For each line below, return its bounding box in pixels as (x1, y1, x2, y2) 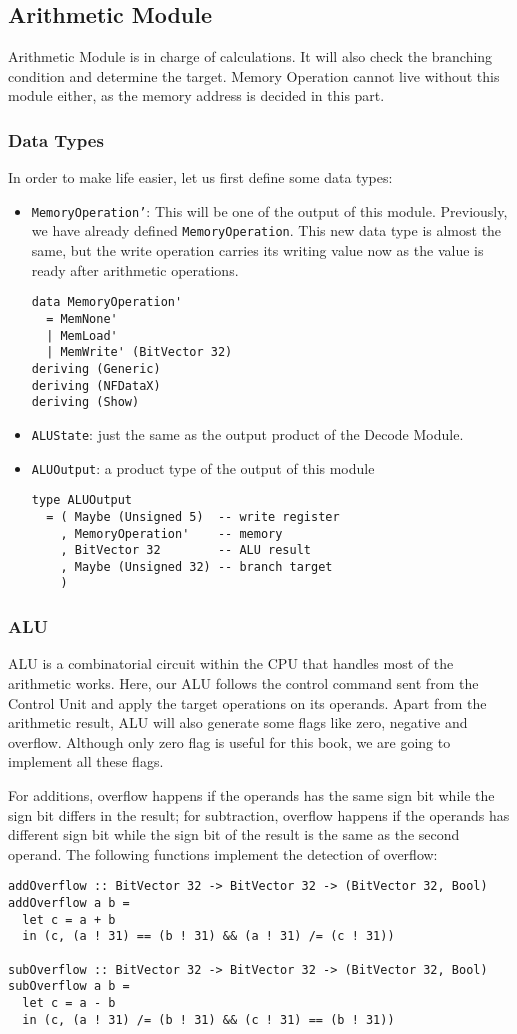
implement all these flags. (8, 751, 164, 772)
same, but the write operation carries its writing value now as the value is (31, 240, 484, 261)
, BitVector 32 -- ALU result (60, 543, 311, 558)
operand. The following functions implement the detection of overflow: (8, 843, 438, 864)
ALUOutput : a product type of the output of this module (31, 457, 375, 478)
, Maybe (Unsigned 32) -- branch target (60, 559, 333, 574)
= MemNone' (46, 311, 118, 326)
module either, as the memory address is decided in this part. (8, 85, 385, 106)
